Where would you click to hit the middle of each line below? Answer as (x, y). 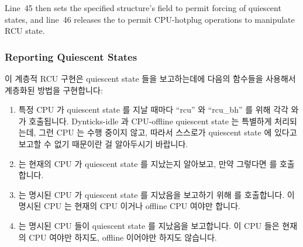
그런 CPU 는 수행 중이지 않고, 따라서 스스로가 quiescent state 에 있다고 (168, 132)
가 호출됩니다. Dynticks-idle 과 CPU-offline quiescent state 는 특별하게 (145, 121)
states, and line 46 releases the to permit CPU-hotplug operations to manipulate (150, 19)
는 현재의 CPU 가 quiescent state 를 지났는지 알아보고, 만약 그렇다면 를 (148, 163)
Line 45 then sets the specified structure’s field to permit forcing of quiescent (143, 8)
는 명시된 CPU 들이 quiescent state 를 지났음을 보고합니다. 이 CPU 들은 (149, 225)
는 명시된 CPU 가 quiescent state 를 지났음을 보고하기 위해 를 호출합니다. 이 (156, 194)
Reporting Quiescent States (71, 56)
